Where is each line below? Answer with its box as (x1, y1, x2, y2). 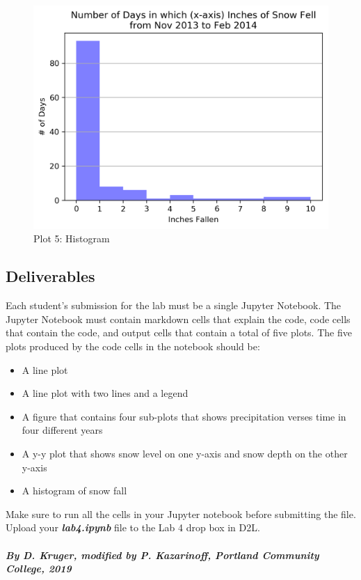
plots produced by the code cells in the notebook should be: (6, 339, 260, 354)
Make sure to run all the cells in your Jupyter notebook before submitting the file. (6, 506, 356, 521)
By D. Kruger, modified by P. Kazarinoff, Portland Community (6, 547, 319, 562)
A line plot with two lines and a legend (22, 386, 188, 400)
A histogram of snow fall (22, 483, 127, 498)
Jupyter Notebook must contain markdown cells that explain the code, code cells (6, 311, 351, 326)
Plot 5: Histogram (33, 231, 110, 246)
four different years (22, 423, 103, 437)
